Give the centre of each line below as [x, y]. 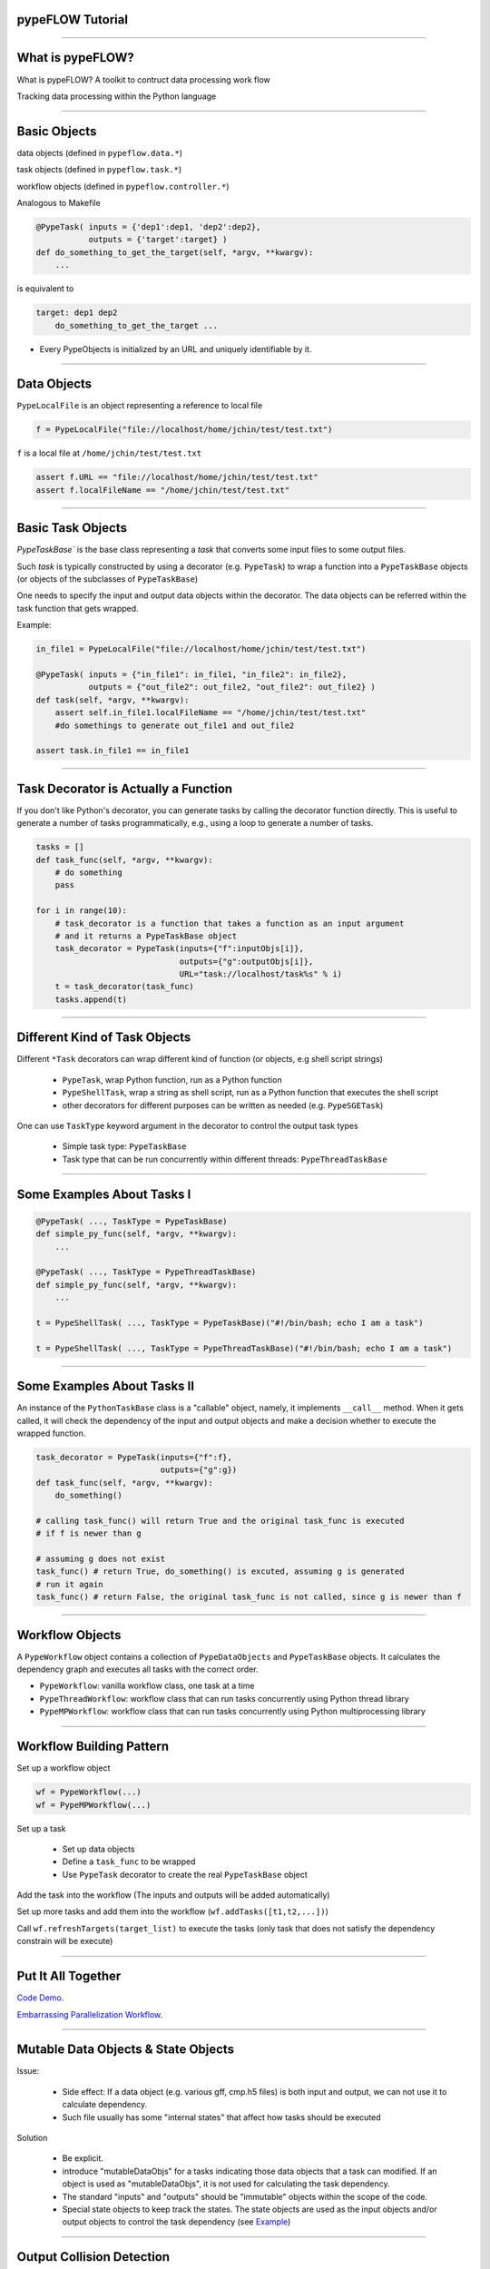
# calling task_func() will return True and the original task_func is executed [220, 1521]
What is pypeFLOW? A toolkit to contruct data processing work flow [144, 79]
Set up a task [41, 1828]
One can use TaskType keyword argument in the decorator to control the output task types [187, 1125]
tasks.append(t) [91, 999]
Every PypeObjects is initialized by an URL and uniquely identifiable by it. [176, 349]
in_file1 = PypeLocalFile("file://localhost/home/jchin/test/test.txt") [201, 649]
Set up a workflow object [64, 1768]
